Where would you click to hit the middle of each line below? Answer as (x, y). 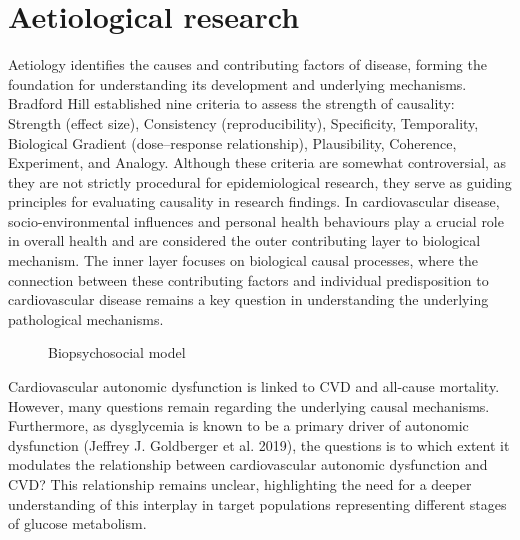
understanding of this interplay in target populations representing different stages (257, 503)
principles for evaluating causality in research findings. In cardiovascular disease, (254, 201)
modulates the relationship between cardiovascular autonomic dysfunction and (248, 464)
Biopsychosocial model (117, 352)
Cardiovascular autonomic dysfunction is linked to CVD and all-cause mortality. (254, 386)
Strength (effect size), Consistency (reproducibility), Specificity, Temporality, (243, 122)
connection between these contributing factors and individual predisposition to (248, 279)
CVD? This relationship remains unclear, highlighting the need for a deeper (240, 484)
